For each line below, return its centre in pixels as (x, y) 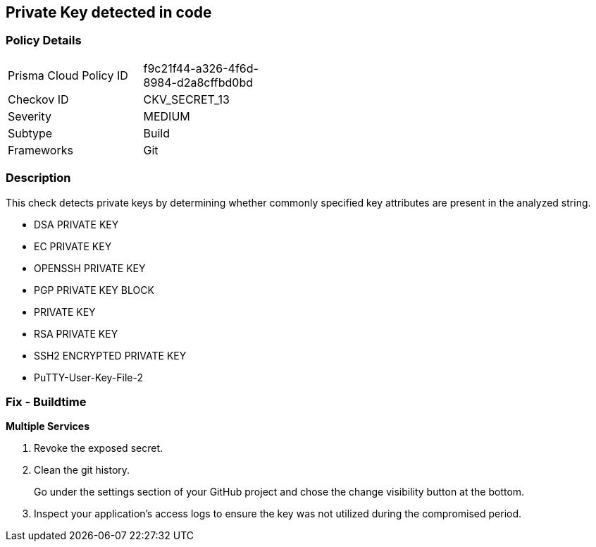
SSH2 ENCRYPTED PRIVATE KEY (110, 355)
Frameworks (41, 150)
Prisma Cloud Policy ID (68, 75)
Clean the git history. (82, 470)
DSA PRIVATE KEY (76, 224)
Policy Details (44, 41)
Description (38, 178)
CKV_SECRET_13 (186, 99)
